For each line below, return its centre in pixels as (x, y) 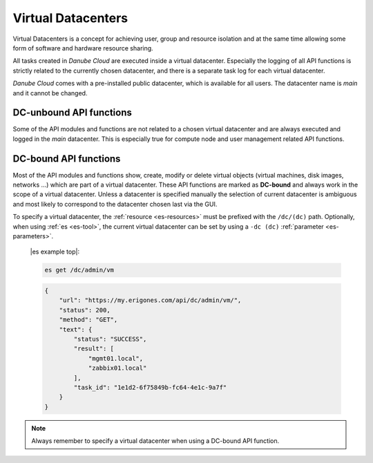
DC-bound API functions (67, 159)
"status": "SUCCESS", (110, 339)
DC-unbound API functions (73, 113)
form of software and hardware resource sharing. (83, 48)
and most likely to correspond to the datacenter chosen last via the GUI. (115, 204)
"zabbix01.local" (117, 368)
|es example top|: (55, 252)
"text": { (76, 329)
